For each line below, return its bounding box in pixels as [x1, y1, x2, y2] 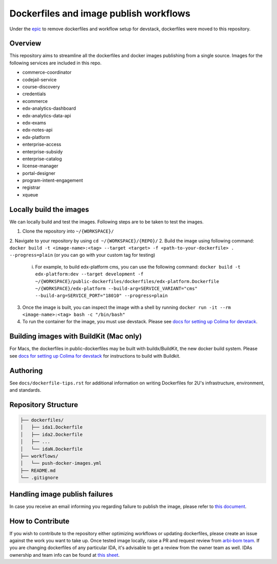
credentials [22, 91, 46, 97]
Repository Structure [9, 400, 78, 409]
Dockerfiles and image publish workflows [9, 8, 191, 19]
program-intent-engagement [22, 178, 83, 184]
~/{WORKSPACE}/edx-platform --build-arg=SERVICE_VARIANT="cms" [35, 286, 197, 291]
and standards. [9, 387, 42, 393]
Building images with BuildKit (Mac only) [9, 332, 142, 341]
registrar [22, 184, 41, 190]
